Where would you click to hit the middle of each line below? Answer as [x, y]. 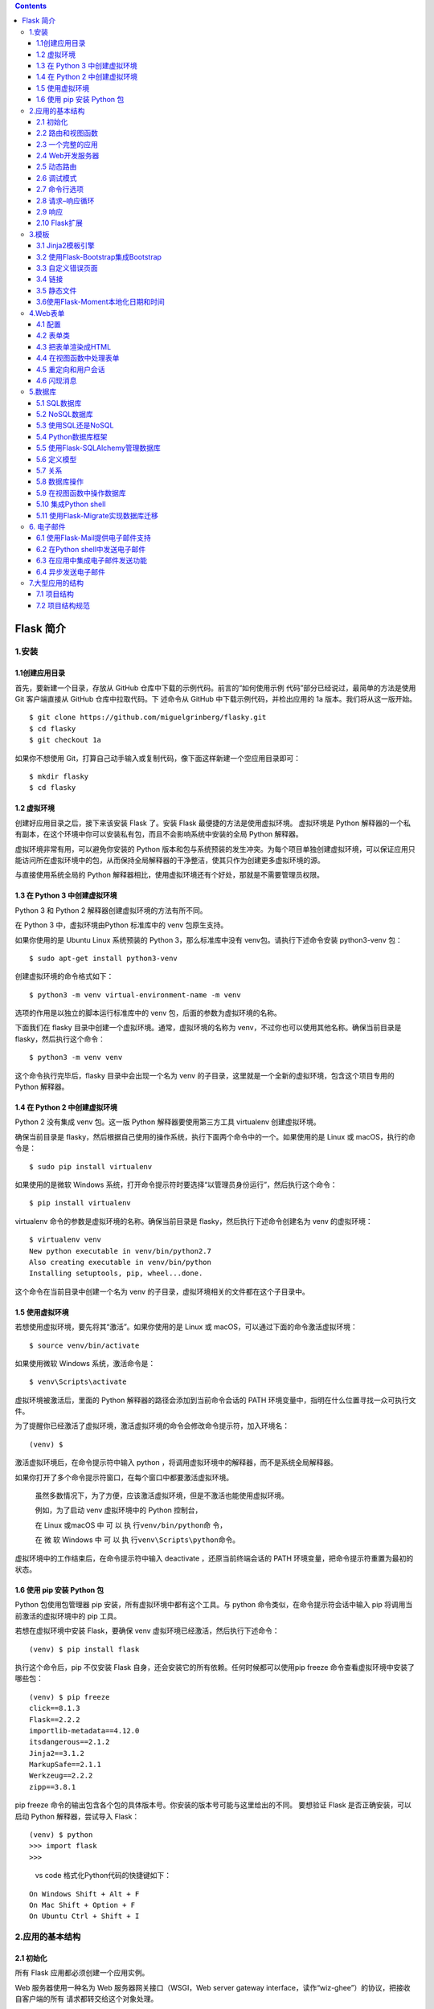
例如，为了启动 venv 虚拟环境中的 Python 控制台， [119, 1510]
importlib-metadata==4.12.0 [84, 1731]
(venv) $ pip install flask [84, 1649]
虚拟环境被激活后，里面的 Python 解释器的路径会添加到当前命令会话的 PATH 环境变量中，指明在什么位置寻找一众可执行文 [216, 1400]
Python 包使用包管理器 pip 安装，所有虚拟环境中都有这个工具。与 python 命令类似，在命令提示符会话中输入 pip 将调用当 [214, 1605]
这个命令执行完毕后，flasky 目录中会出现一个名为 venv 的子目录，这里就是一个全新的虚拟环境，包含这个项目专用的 [205, 1075]
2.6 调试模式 [57, 178]
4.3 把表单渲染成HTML [74, 346]
